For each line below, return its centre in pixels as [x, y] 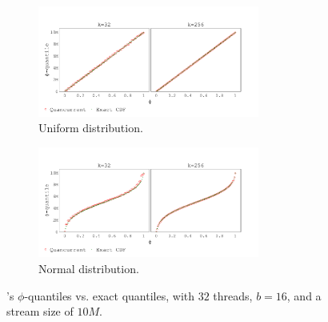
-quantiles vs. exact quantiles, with [109, 295]
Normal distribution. [89, 268]
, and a [304, 295]
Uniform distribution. [91, 128]
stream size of [40, 311]
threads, [233, 295]
